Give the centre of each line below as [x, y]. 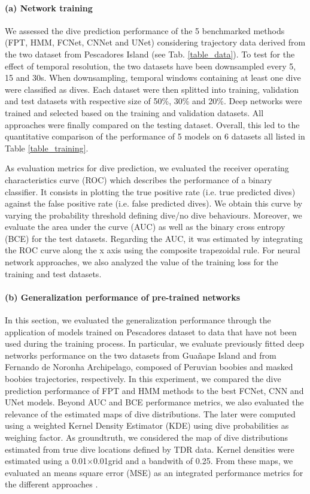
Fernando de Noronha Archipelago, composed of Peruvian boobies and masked [149, 367]
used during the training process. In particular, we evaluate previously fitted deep [154, 343]
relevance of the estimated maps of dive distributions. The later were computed [150, 413]
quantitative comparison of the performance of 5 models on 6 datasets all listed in [155, 136]
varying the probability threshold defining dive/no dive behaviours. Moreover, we [154, 215]
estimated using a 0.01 [46, 461]
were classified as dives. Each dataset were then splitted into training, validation [152, 89]
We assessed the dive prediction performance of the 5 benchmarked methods [145, 30]
